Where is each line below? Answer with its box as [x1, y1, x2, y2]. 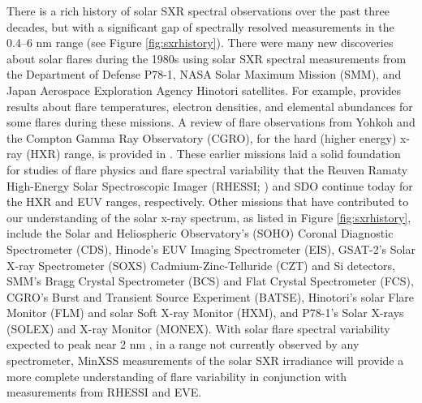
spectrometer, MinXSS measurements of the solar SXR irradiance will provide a [6, 352, 404, 369]
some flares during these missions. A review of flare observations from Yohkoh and [6, 114, 416, 131]
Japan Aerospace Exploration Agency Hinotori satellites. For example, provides [6, 81, 402, 98]
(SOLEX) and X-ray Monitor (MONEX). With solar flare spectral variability [6, 319, 390, 337]
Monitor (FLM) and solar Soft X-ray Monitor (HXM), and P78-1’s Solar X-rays [6, 304, 404, 321]
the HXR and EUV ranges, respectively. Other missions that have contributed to [6, 193, 409, 210]
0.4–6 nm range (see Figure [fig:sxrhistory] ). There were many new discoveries [6, 34, 394, 51]
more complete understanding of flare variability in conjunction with [6, 367, 347, 384]
